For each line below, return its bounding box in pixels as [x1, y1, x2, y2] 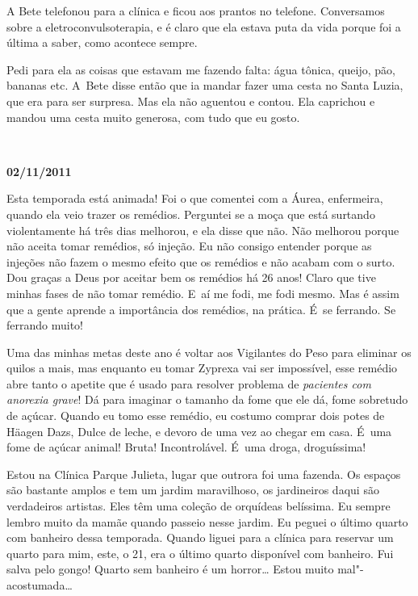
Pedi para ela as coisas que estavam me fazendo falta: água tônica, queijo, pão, [6, 61, 395, 78]
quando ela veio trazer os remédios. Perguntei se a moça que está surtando [6, 205, 375, 222]
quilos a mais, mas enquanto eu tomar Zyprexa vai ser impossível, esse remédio [6, 359, 398, 376]
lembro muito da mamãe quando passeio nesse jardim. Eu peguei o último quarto [6, 513, 408, 530]
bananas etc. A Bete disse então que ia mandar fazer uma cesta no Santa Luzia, [6, 77, 403, 94]
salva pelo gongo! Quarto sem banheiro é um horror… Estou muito [6, 560, 334, 577]
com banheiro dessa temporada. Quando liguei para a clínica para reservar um [6, 529, 394, 546]
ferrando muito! [6, 317, 83, 334]
